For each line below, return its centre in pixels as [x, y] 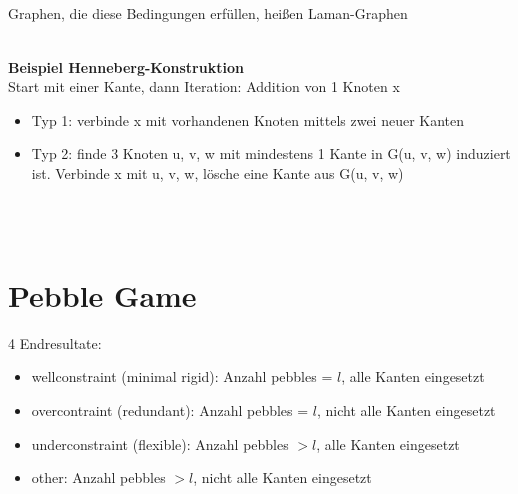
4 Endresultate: [55, 342]
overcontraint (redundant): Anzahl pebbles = [170, 410]
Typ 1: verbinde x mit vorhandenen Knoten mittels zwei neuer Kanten [248, 119]
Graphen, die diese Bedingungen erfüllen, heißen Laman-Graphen [208, 13]
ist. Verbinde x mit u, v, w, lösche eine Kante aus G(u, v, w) [217, 172]
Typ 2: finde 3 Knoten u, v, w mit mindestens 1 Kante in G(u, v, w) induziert [271, 153]
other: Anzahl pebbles [98, 477]
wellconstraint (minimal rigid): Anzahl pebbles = [182, 376]
